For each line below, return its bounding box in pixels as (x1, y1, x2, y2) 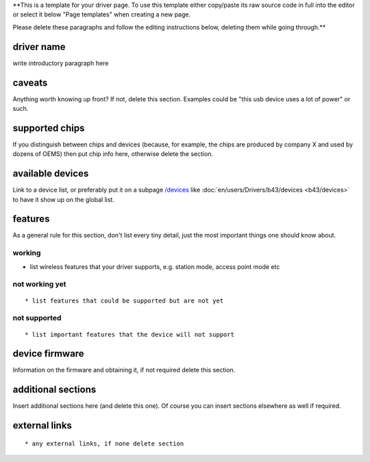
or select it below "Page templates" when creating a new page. (12, 10, 191, 18)
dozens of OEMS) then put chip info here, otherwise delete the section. (12, 150, 214, 158)
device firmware (12, 348, 85, 359)
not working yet (12, 279, 66, 289)
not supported (12, 313, 62, 323)
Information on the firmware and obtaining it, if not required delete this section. (12, 366, 236, 374)
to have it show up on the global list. (12, 195, 114, 203)
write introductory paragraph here (12, 59, 109, 67)
